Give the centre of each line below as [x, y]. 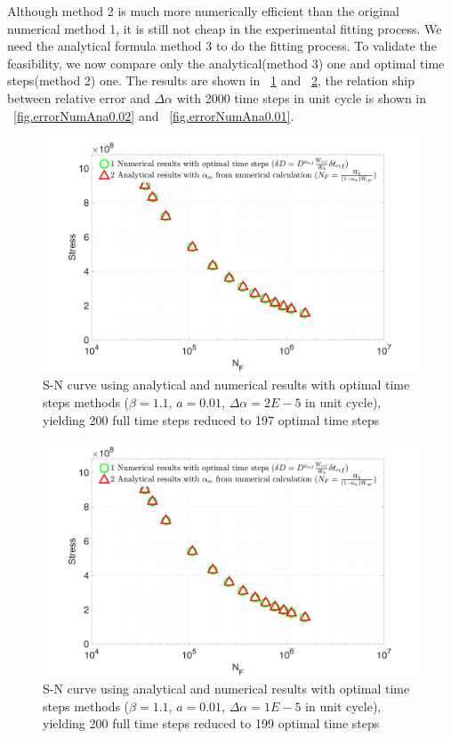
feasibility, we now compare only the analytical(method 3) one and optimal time [226, 63]
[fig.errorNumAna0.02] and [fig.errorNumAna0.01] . [154, 115]
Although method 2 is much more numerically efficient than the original [203, 11]
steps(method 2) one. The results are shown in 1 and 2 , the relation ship [211, 80]
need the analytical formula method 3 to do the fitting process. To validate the [222, 46]
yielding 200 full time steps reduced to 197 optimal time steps [211, 419]
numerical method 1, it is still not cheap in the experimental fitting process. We [225, 28]
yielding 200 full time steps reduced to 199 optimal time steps [211, 723]
